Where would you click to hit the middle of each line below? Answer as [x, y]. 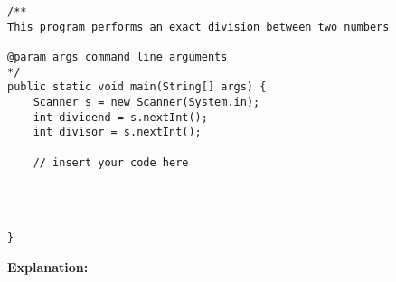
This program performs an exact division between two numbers [198, 27]
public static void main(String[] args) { [137, 87]
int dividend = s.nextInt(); [120, 117]
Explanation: [48, 266]
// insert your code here [111, 162]
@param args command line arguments [118, 56]
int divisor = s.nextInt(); [117, 132]
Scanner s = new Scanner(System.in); [146, 102]
